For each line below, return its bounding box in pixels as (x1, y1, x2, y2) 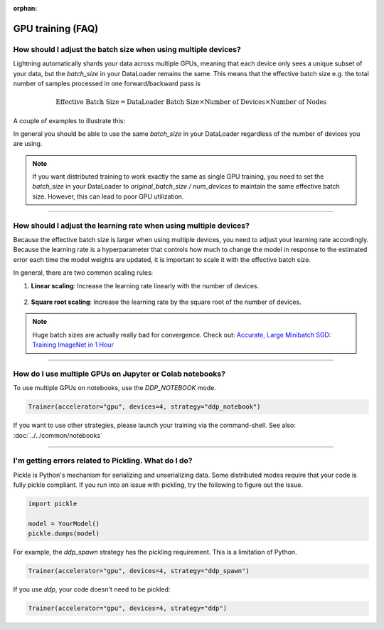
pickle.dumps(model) (28, 530, 100, 537)
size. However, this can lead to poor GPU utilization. (32, 192, 184, 201)
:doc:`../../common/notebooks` (13, 431, 103, 439)
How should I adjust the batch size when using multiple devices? (13, 44, 241, 54)
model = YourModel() (28, 520, 100, 527)
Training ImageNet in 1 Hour (32, 340, 114, 349)
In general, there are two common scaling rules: (13, 268, 154, 277)
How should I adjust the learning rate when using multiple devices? (13, 221, 250, 231)
